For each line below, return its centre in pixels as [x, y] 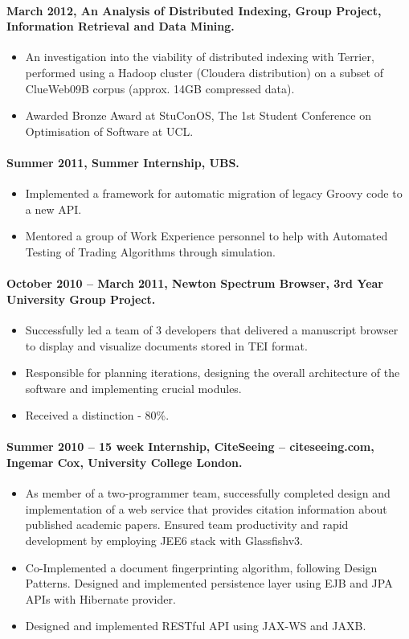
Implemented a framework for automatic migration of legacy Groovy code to [214, 193]
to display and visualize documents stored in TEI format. [166, 345]
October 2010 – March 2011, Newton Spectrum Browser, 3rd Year [195, 283]
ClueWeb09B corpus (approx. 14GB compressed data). [160, 88]
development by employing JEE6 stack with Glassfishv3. [164, 541]
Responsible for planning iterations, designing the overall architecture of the [213, 373]
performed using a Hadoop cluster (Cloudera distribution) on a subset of [204, 72]
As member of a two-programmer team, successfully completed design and [208, 493]
